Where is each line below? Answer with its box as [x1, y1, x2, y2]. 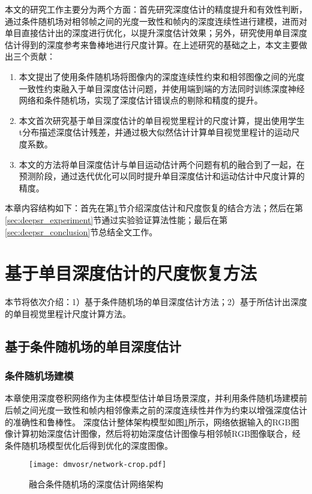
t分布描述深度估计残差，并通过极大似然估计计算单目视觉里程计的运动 [19, 126, 292, 138]
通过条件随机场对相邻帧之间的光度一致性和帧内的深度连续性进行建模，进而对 [5, 14, 307, 27]
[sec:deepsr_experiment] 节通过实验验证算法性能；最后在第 [5, 213, 228, 226]
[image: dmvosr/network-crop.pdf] [29, 460, 167, 469]
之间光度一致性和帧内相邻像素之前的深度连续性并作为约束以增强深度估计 [21, 404, 307, 416]
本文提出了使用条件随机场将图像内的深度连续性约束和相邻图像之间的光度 [19, 70, 305, 82]
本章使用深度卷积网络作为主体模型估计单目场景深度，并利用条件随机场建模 [5, 392, 299, 404]
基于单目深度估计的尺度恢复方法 [5, 261, 257, 285]
